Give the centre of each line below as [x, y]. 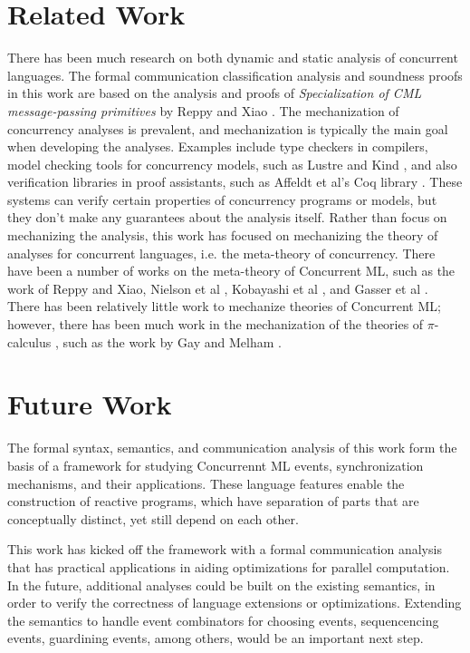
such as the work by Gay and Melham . [172, 341]
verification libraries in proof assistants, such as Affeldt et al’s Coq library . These [235, 182]
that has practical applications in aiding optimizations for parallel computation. [229, 566]
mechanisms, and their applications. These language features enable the [206, 483]
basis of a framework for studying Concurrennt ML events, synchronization [216, 465]
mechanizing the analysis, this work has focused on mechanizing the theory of [223, 235]
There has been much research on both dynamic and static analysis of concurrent [233, 58]
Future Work [90, 404]
